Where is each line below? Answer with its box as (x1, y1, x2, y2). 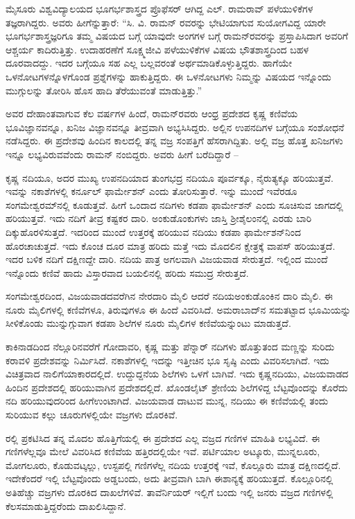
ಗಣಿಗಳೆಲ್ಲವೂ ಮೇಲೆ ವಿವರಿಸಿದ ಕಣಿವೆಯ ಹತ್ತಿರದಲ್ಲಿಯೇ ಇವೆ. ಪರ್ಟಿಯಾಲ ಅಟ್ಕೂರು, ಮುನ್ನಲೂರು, (6, 444, 320, 459)
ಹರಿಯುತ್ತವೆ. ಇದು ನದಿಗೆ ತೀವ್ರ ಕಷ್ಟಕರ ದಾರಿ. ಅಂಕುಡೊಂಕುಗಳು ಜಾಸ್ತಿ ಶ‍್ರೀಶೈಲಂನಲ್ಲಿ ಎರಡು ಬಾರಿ (6, 211, 312, 226)
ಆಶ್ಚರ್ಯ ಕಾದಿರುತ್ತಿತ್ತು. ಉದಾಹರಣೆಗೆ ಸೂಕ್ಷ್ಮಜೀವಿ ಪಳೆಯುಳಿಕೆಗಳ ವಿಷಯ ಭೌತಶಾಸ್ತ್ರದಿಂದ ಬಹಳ (6, 42, 309, 56)
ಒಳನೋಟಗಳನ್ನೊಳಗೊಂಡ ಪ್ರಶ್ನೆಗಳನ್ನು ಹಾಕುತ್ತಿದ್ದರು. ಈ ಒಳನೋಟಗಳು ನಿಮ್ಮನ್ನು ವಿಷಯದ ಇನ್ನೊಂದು (6, 69, 331, 83)
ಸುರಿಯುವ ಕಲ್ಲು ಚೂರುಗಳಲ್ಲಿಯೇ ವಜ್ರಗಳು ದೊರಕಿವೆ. (6, 407, 178, 422)
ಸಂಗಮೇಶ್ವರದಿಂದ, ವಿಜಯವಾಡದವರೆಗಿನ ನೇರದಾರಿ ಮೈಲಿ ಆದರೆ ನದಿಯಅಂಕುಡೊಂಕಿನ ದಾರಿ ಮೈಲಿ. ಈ (6, 289, 333, 303)
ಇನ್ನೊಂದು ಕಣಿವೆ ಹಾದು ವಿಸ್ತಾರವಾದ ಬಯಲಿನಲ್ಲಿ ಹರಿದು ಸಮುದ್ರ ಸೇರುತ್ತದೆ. (6, 265, 249, 280)
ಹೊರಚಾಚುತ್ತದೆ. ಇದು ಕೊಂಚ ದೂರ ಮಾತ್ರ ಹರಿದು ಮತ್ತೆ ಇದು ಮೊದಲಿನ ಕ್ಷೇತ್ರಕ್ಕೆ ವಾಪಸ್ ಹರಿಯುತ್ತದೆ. (6, 238, 336, 253)
